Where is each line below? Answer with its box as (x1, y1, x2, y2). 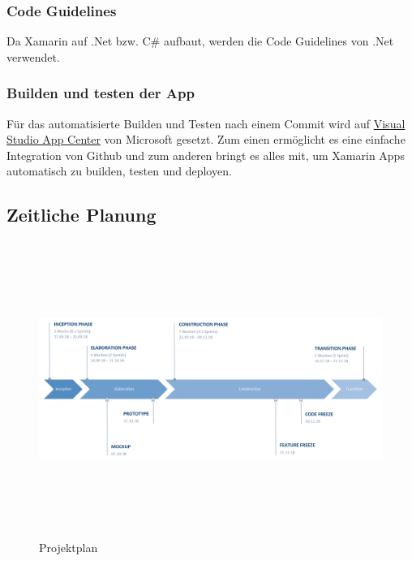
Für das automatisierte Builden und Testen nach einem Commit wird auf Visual (6, 114, 406, 132)
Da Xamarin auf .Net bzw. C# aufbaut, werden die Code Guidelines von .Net (6, 32, 394, 50)
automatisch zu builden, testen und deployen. (6, 162, 232, 179)
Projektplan (39, 538, 98, 555)
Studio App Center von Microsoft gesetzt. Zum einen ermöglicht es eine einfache (6, 131, 406, 148)
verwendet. (6, 48, 60, 65)
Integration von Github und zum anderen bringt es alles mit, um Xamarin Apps (6, 146, 405, 163)
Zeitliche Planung (6, 202, 157, 227)
